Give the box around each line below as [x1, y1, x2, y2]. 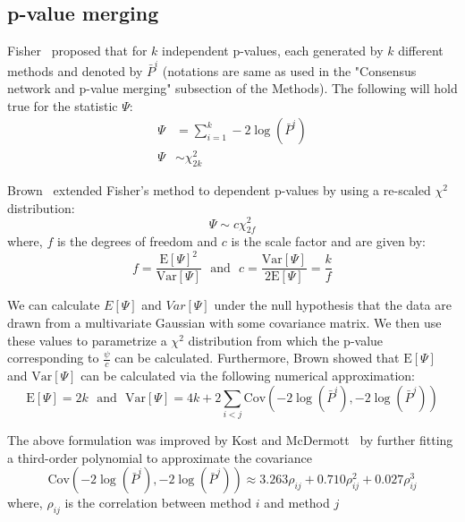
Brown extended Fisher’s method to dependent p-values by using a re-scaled [7, 181, 431, 200]
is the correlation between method [64, 493, 252, 512]
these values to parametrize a [7, 330, 167, 349]
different [398, 41, 444, 60]
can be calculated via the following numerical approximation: [80, 366, 415, 385]
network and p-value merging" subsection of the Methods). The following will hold [7, 79, 458, 98]
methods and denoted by [7, 61, 143, 80]
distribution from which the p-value [188, 330, 384, 349]
